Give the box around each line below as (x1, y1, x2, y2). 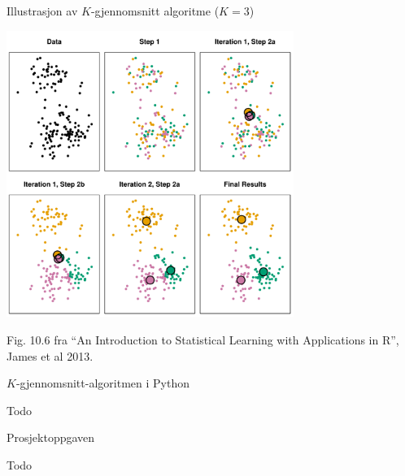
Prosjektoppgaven (7, 429, 95, 446)
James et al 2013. (7, 347, 94, 364)
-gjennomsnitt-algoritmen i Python (15, 374, 189, 392)
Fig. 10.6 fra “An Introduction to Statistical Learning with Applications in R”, (7, 331, 399, 348)
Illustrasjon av (7, 2, 78, 19)
